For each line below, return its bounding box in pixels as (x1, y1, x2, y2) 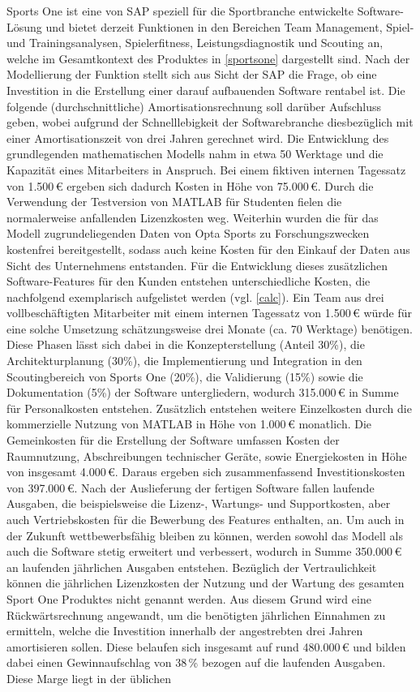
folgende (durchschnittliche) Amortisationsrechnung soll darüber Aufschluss (6, 97, 381, 114)
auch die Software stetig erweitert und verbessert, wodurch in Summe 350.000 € (6, 543, 402, 560)
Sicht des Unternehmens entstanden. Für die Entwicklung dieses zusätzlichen (6, 256, 388, 273)
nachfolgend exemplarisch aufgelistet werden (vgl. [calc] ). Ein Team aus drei (6, 288, 384, 305)
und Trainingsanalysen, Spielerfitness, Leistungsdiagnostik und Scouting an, (6, 34, 384, 51)
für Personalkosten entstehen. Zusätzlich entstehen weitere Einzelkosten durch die (6, 399, 412, 416)
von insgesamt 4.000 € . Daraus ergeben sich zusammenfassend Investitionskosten (6, 463, 405, 480)
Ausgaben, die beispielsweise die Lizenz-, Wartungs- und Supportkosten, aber (6, 495, 391, 512)
